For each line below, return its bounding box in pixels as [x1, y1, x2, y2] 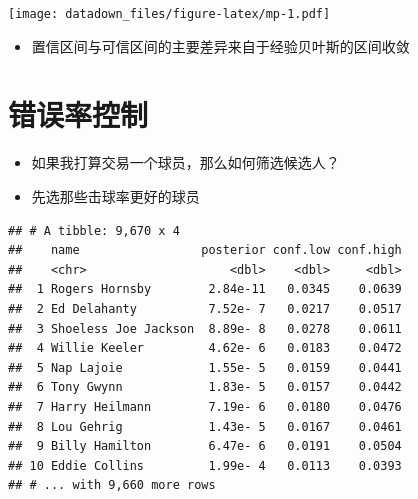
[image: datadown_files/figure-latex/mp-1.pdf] [8, 7, 331, 21]
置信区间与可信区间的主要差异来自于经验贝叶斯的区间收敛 [31, 35, 410, 56]
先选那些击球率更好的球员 [31, 185, 200, 206]
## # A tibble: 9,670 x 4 [8, 223, 180, 238]
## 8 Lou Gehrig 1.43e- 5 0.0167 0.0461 [8, 419, 402, 434]
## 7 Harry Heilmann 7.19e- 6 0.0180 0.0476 [8, 399, 402, 414]
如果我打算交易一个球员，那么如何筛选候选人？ [31, 152, 340, 173]
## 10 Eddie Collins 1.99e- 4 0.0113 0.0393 [8, 458, 402, 473]
